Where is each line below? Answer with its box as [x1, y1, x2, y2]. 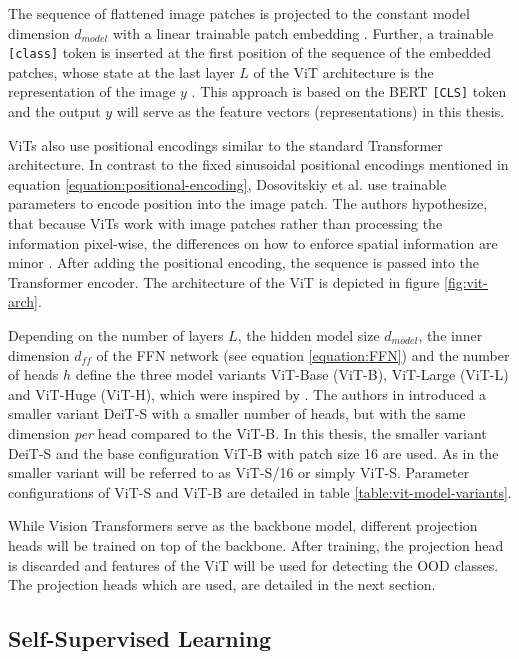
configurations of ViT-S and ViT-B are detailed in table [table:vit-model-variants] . [8, 481, 512, 502]
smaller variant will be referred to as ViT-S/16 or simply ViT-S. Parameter [8, 462, 470, 483]
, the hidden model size [237, 325, 380, 346]
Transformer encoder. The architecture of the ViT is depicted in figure [8, 271, 440, 292]
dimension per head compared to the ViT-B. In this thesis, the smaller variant [8, 423, 487, 443]
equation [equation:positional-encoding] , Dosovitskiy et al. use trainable [8, 173, 447, 194]
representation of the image [8, 81, 176, 102]
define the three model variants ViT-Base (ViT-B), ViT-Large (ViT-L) [75, 364, 509, 385]
